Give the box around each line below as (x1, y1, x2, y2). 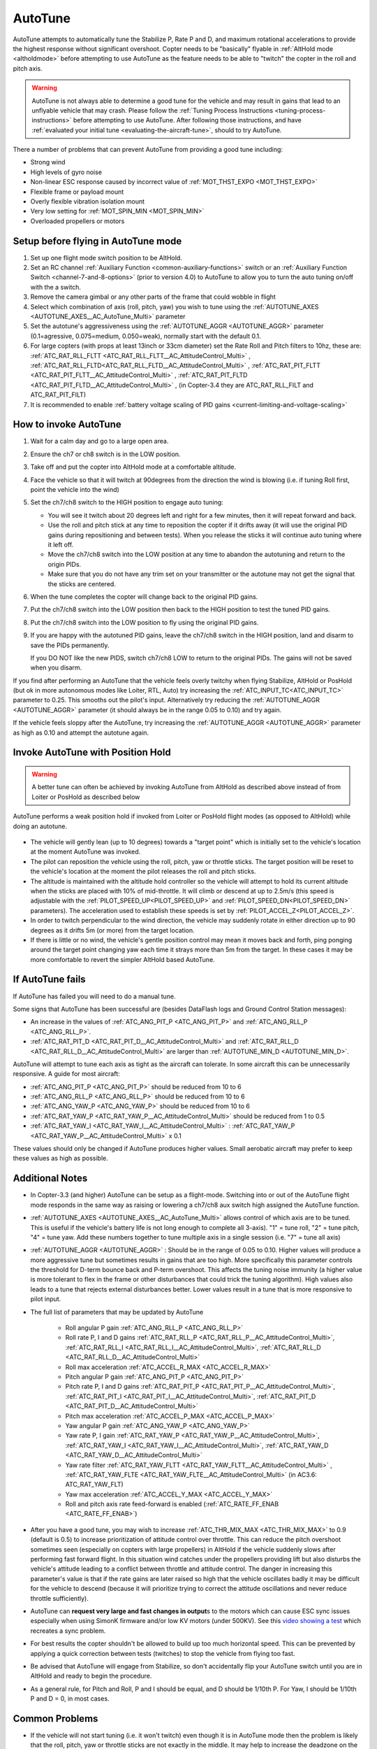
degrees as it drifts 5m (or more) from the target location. (30, 926, 195, 934)
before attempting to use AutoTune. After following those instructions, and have (73, 116, 302, 125)
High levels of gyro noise (30, 168, 103, 176)
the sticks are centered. (47, 579, 117, 588)
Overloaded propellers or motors (30, 217, 125, 225)
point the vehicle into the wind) (30, 486, 120, 494)
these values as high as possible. (13, 1154, 108, 1163)
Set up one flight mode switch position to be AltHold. (30, 253, 183, 262)
